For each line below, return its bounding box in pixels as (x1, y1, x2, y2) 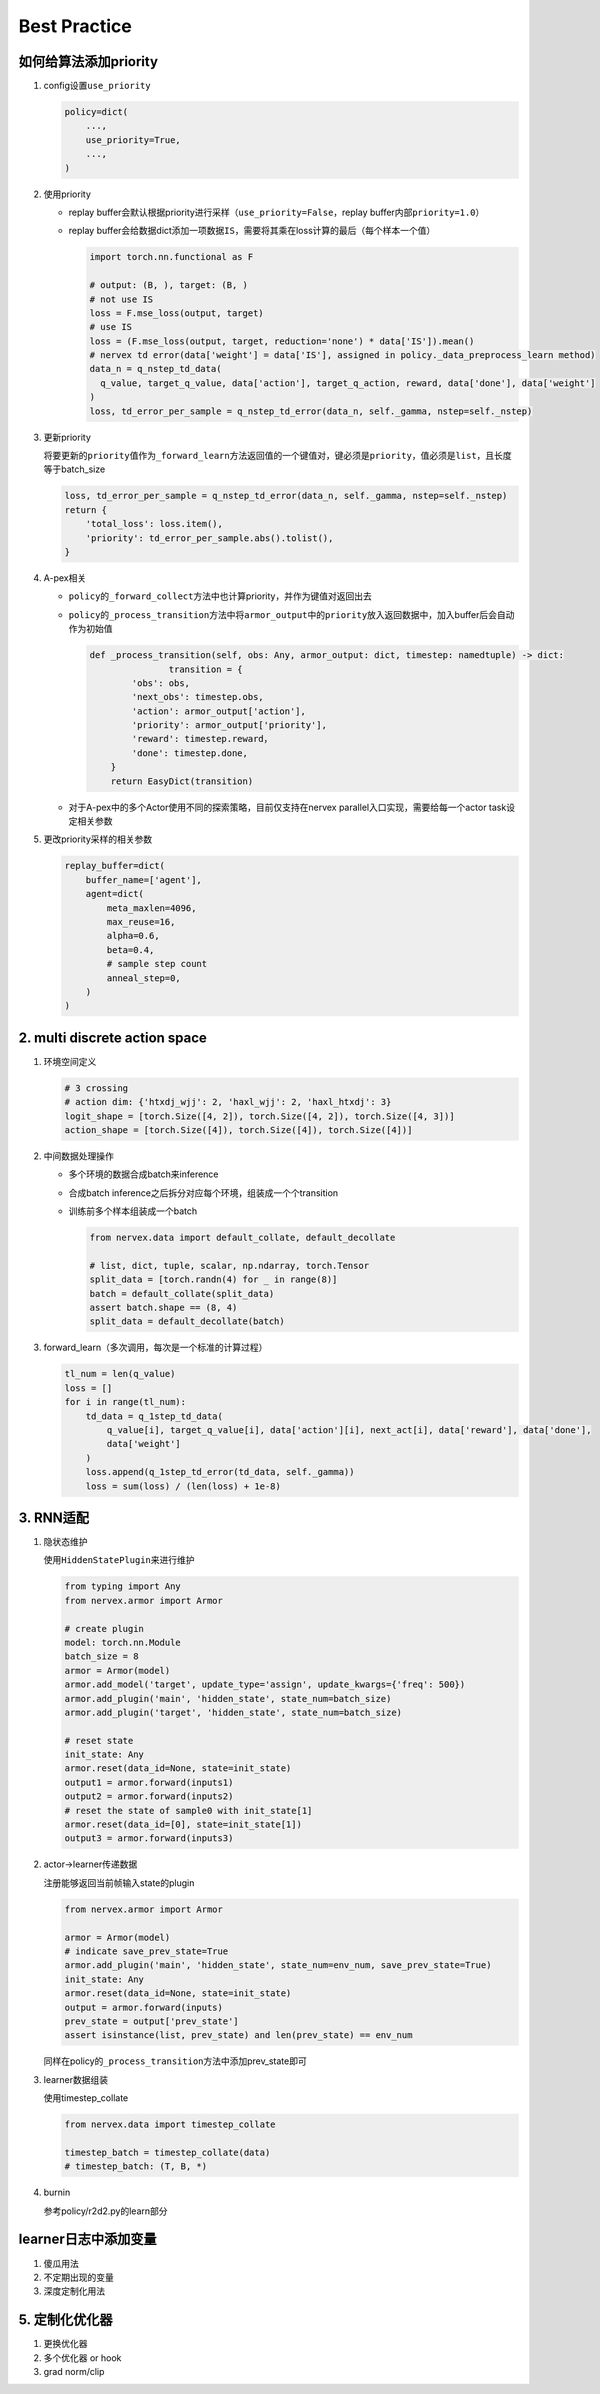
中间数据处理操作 (43, 1150, 114, 1162)
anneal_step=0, (106, 972, 182, 984)
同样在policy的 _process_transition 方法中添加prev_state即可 (43, 2055, 307, 2067)
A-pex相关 (43, 571, 87, 584)
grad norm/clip (43, 2365, 105, 2377)
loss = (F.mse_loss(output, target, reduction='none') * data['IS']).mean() (89, 335, 475, 347)
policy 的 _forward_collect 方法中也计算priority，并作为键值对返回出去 (68, 590, 372, 602)
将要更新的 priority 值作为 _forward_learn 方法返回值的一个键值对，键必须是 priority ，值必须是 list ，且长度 (43, 450, 512, 462)
